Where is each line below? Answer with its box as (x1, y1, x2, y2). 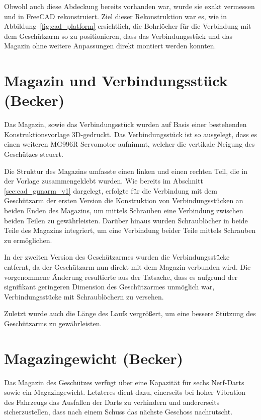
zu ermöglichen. (4, 234, 52, 245)
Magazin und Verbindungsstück (4, 70, 228, 91)
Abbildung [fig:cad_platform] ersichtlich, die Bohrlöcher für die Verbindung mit (4, 21, 251, 31)
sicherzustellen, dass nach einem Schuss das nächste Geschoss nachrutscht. (4, 406, 233, 417)
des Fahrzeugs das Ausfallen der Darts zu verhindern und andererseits (4, 396, 220, 407)
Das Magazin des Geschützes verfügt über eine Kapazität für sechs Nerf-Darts (4, 377, 244, 387)
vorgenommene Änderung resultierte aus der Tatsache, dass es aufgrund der (4, 271, 238, 282)
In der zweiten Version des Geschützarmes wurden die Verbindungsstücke (4, 252, 230, 262)
